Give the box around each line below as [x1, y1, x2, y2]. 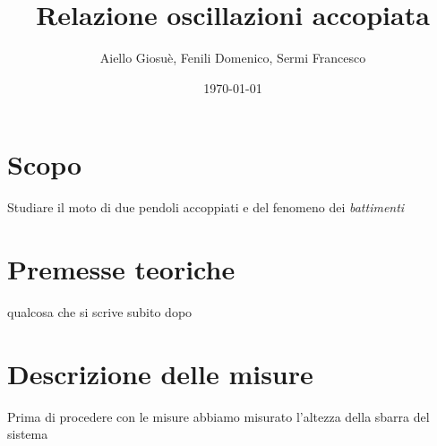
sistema [7, 425, 48, 443]
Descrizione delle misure [7, 355, 313, 391]
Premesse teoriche [7, 251, 236, 287]
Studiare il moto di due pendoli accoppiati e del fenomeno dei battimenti [7, 198, 405, 217]
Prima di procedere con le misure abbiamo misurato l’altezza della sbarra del [7, 407, 430, 425]
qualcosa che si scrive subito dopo [7, 302, 193, 321]
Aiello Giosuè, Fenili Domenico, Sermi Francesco [99, 48, 366, 67]
